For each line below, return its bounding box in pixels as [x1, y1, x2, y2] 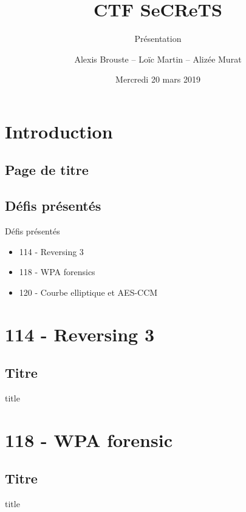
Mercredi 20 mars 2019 [115, 73, 200, 86]
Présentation [134, 32, 182, 45]
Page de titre [5, 160, 89, 179]
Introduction [5, 118, 113, 143]
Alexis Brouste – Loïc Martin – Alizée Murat [74, 52, 242, 65]
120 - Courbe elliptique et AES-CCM [19, 285, 158, 298]
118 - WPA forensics [19, 265, 95, 278]
